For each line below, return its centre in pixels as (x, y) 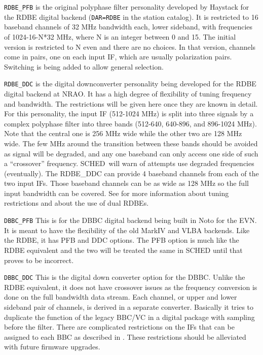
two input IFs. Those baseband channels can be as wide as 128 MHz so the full (126, 183)
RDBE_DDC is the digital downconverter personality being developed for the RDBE (130, 84)
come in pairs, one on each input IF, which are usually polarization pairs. (118, 57)
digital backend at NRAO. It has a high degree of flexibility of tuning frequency (128, 93)
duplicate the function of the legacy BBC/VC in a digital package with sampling (129, 317)
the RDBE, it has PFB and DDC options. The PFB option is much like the (122, 240)
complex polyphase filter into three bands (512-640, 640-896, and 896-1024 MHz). (130, 123)
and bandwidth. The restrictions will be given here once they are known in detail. (131, 103)
